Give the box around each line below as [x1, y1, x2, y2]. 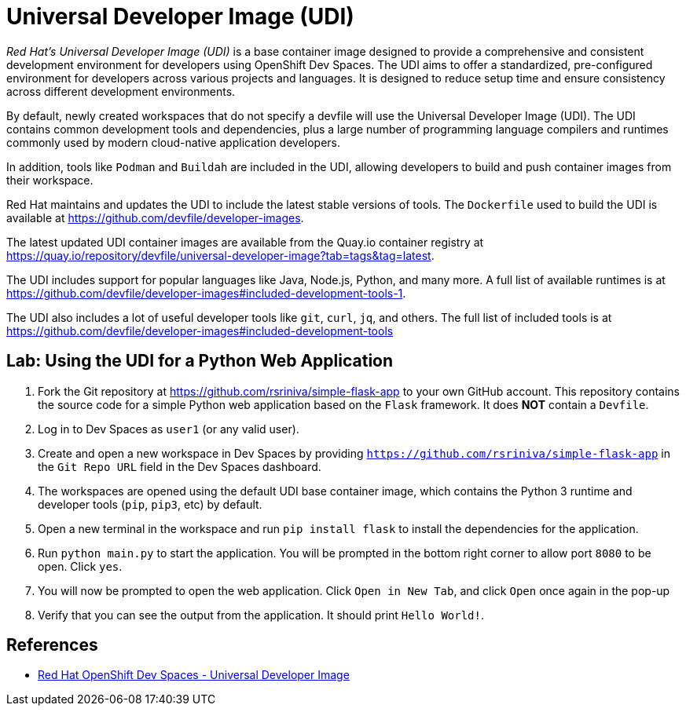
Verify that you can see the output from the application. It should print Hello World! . [38, 608, 485, 622]
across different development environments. [6, 84, 236, 98]
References [6, 635, 98, 655]
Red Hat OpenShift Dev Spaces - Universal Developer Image [38, 668, 350, 682]
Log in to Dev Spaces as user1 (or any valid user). [38, 422, 299, 436]
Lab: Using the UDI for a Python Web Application [6, 351, 394, 371]
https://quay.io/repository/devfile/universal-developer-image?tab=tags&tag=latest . [6, 248, 435, 262]
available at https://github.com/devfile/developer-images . [6, 210, 304, 225]
